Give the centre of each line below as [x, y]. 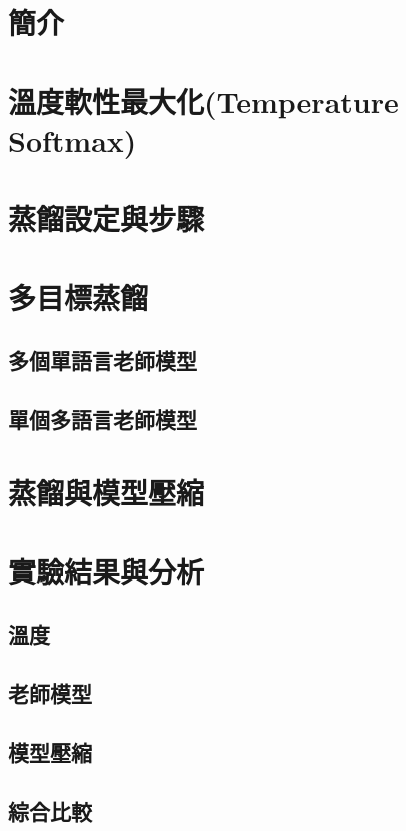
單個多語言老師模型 [102, 418]
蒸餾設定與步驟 [106, 218]
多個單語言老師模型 [102, 360]
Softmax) [72, 139]
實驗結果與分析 [106, 570]
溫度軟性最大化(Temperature [203, 100]
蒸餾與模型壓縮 [106, 492]
